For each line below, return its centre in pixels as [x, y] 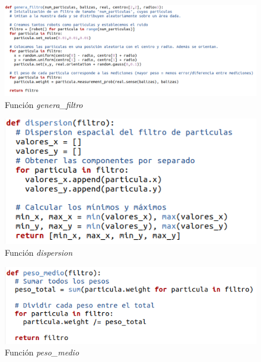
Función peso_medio [42, 352]
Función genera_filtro [44, 104]
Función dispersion [39, 252]
